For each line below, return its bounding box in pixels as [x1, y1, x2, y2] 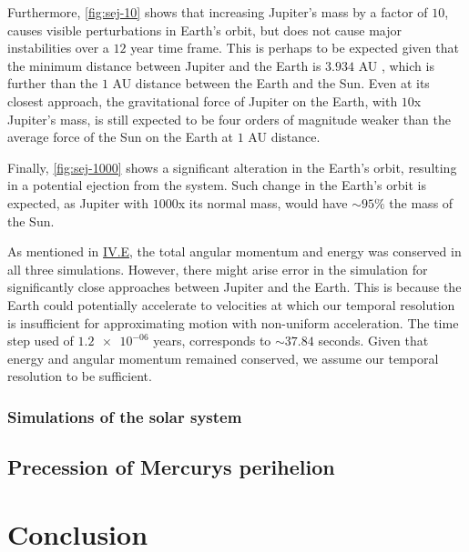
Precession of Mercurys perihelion [7, 453, 335, 481]
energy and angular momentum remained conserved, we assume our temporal [7, 348, 439, 367]
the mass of [389, 193, 454, 212]
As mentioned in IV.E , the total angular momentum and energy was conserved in [7, 242, 462, 261]
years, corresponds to [153, 331, 271, 350]
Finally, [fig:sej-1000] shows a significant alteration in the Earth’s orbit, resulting [7, 157, 457, 176]
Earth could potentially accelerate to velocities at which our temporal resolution [7, 295, 455, 314]
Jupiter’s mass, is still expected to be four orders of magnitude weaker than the [7, 109, 451, 128]
